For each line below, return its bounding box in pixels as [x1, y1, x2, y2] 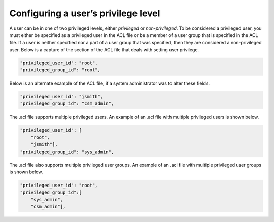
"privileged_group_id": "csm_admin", [20, 101, 114, 106]
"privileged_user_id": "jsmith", [20, 94, 104, 100]
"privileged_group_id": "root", [20, 67, 101, 73]
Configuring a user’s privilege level [9, 8, 160, 19]
